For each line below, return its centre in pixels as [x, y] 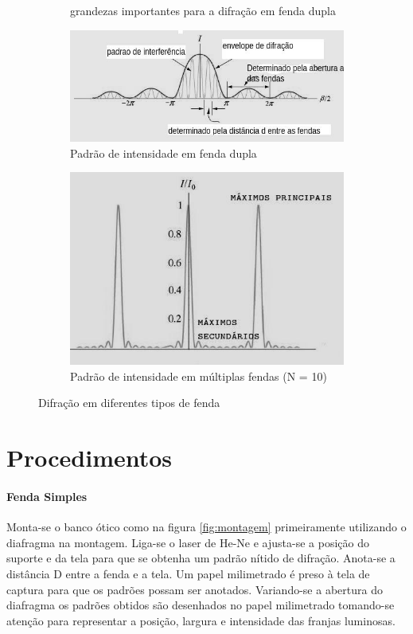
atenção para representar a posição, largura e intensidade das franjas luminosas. [201, 620]
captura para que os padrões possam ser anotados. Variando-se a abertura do [195, 589]
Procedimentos [90, 458]
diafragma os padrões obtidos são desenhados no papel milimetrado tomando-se [201, 605]
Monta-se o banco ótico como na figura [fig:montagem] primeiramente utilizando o [206, 527]
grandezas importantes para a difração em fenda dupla [203, 10]
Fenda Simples [47, 496]
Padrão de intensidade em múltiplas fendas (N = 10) [199, 376]
